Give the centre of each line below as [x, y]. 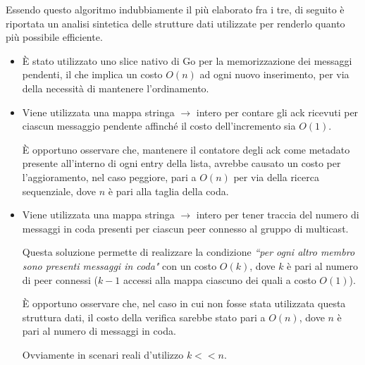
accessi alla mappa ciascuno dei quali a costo [220, 279]
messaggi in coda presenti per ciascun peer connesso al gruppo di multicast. [185, 228]
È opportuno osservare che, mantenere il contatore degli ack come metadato [186, 149]
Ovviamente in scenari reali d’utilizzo [103, 354]
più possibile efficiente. [54, 37]
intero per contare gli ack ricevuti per [277, 112]
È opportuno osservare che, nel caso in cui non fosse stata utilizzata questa [184, 303]
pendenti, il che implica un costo [92, 74]
